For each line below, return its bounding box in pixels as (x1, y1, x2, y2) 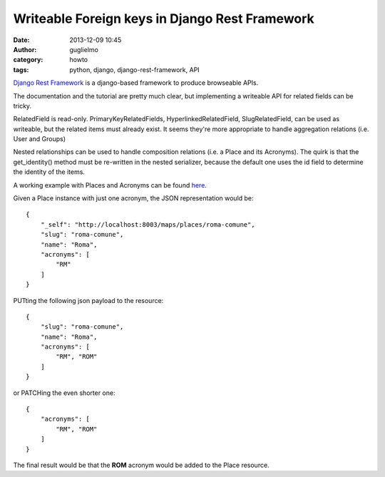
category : (13, 56, 43, 64)
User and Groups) (13, 135, 66, 143)
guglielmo (69, 45, 99, 53)
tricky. (13, 101, 32, 110)
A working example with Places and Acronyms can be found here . (13, 180, 207, 189)
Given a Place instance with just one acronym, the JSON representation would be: (13, 194, 254, 202)
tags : (13, 65, 29, 74)
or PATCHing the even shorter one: (13, 389, 115, 397)
